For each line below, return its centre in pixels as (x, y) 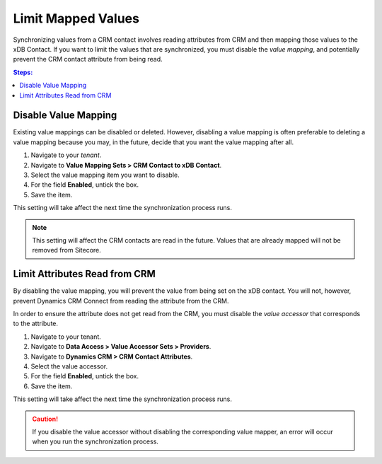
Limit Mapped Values (76, 18)
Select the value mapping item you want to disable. (105, 175)
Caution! (45, 419)
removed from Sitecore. (67, 250)
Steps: (23, 72)
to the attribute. (36, 324)
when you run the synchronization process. (95, 441)
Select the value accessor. (69, 366)
